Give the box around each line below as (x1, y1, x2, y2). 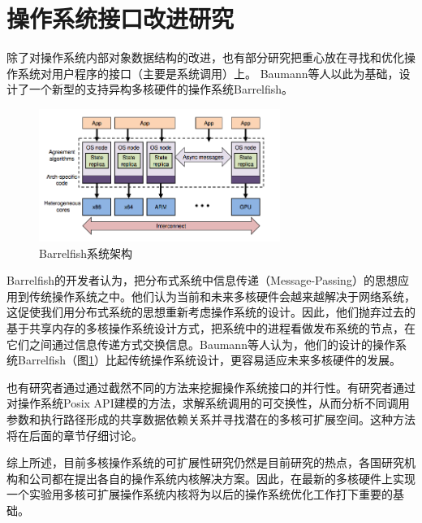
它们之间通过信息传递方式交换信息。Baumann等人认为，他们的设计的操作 (6, 335, 395, 352)
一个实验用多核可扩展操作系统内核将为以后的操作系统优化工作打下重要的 (6, 486, 393, 503)
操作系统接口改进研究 (6, 2, 235, 35)
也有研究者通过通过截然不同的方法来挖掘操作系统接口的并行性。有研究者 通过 (6, 378, 416, 395)
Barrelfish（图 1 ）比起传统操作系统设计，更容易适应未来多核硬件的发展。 (17, 351, 402, 368)
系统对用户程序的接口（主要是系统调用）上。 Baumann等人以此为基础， (17, 64, 399, 81)
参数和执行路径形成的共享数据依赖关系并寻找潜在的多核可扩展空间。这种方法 (6, 411, 416, 427)
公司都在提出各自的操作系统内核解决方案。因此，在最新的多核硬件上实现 (28, 469, 416, 486)
